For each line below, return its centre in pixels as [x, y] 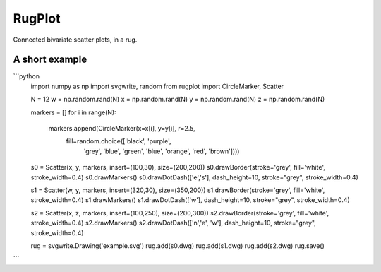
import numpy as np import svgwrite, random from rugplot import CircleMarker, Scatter [157, 86]
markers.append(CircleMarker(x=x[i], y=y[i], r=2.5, [122, 129]
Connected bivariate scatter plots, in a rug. [75, 40]
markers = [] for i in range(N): [73, 112]
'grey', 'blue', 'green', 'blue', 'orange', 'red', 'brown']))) [162, 151]
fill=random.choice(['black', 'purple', [119, 141]
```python [26, 76]
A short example [50, 60]
